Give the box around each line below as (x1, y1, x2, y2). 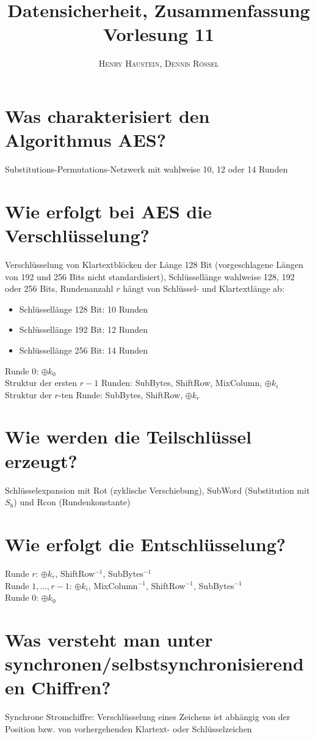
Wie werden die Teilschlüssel (5, 424, 252, 449)
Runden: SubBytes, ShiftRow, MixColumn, (101, 376, 262, 389)
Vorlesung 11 (103, 21, 215, 46)
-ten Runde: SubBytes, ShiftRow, (58, 388, 183, 401)
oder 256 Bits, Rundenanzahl (5, 282, 114, 295)
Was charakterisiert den (5, 103, 210, 128)
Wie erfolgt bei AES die (5, 198, 212, 223)
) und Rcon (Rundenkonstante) (13, 496, 131, 508)
